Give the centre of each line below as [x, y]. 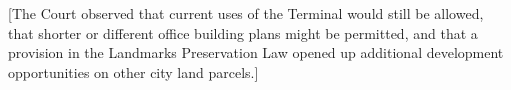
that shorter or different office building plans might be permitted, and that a [243, 32]
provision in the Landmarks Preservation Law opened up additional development [256, 52]
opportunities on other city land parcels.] [133, 71]
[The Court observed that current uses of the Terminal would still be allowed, [246, 13]
